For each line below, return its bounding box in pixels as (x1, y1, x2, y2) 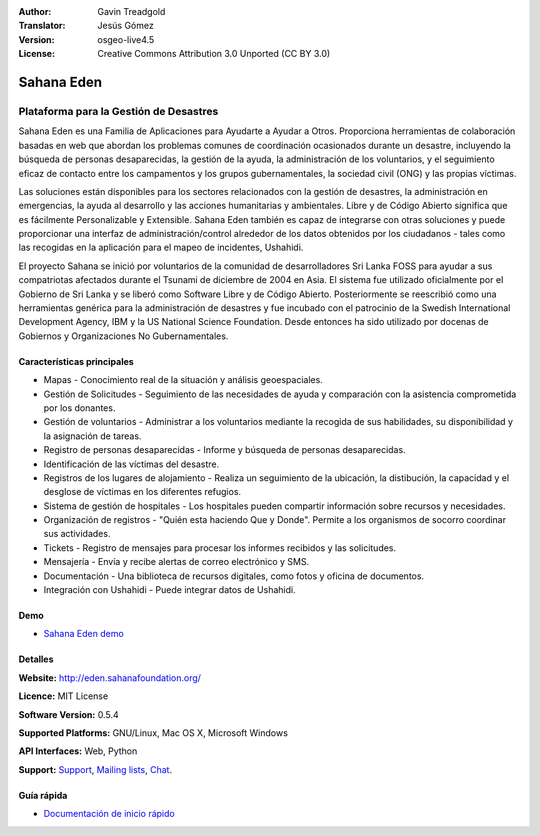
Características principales (18, 355, 134, 367)
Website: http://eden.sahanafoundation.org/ (18, 671, 202, 684)
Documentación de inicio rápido (43, 808, 175, 820)
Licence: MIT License (18, 690, 109, 702)
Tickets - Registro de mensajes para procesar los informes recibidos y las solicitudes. (43, 541, 397, 554)
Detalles (18, 653, 54, 665)
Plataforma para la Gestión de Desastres (18, 104, 219, 118)
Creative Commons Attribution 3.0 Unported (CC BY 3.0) (97, 48, 331, 60)
